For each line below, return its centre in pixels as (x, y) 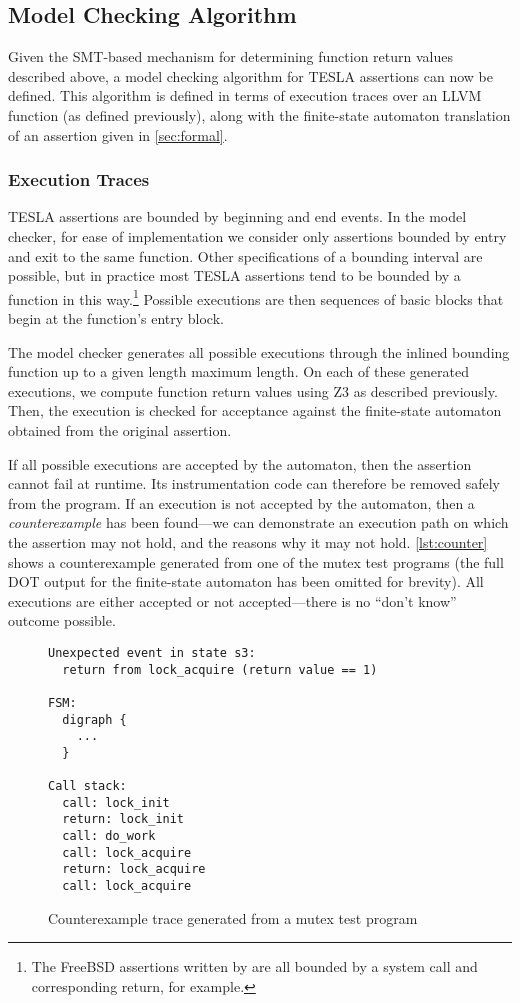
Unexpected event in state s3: (152, 652)
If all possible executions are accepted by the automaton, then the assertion (240, 463)
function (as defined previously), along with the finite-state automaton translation (259, 114)
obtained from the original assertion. (120, 429)
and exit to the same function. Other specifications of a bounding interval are (245, 255)
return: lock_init (123, 819)
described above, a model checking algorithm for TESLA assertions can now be (250, 75)
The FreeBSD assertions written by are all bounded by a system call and (254, 966)
